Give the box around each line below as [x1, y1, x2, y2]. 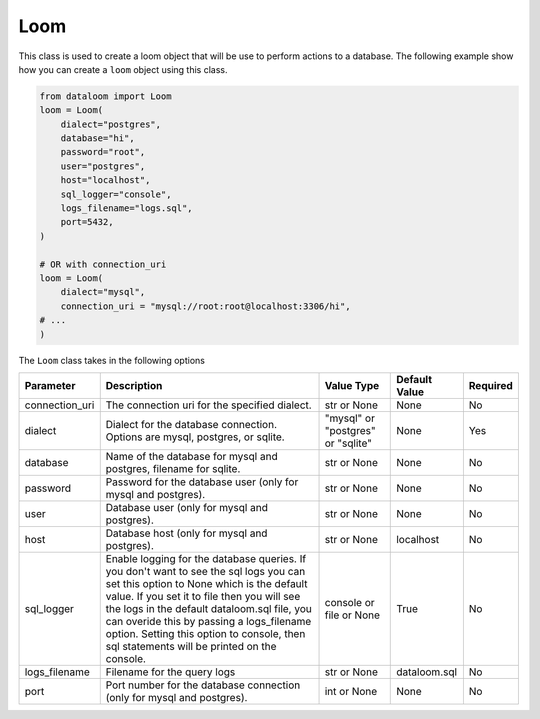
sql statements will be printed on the [105, 639, 277, 653]
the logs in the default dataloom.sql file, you [105, 601, 312, 615]
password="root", [60, 146, 146, 158]
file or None [324, 608, 380, 622]
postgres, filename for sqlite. [105, 461, 241, 475]
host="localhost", [60, 175, 151, 186]
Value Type [324, 378, 380, 392]
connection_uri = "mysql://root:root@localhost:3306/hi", [60, 300, 351, 312]
